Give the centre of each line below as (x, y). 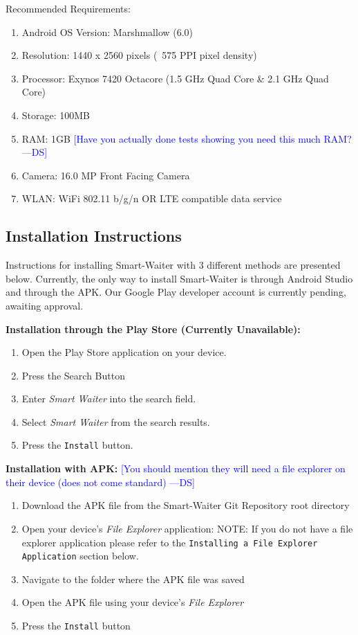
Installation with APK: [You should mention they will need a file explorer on (176, 468)
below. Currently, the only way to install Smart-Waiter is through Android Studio (179, 278)
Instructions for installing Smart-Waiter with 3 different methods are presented (173, 265)
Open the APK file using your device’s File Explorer (133, 602)
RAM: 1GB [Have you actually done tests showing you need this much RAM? (187, 138)
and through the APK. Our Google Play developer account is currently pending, (176, 292)
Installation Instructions (94, 236)
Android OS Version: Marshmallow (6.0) (107, 32)
